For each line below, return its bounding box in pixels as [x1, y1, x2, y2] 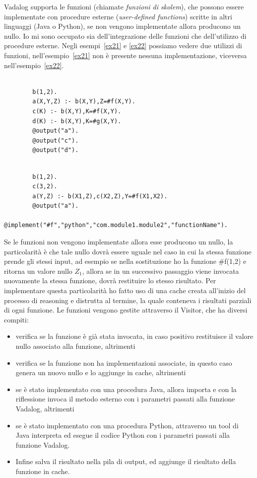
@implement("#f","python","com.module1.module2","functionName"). [4, 222, 228, 229]
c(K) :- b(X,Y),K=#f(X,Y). [32, 107, 122, 115]
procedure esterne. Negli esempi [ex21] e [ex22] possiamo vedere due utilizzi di [4, 40, 242, 51]
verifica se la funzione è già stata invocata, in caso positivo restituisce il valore [15, 331, 254, 341]
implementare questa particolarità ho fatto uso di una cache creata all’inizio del [4, 285, 246, 296]
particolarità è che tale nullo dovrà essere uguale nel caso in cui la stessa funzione [4, 246, 252, 256]
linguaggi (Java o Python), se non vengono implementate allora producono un [4, 21, 241, 31]
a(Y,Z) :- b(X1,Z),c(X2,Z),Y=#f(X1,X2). [32, 192, 168, 200]
